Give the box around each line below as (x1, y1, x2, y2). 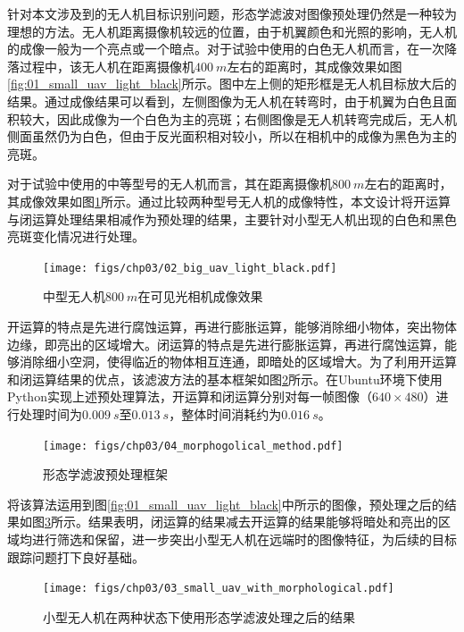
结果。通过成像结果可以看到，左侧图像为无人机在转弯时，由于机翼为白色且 (7, 91, 444, 110)
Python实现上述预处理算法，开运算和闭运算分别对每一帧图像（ (7, 387, 372, 406)
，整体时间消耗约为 (169, 404, 282, 423)
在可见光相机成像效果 (137, 287, 263, 306)
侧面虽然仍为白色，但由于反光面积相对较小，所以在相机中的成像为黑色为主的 (7, 127, 457, 146)
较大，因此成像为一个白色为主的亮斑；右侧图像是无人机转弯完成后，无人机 (19, 109, 457, 128)
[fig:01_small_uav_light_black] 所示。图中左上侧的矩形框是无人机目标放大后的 (7, 74, 457, 93)
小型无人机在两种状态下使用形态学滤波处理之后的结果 (43, 607, 355, 626)
